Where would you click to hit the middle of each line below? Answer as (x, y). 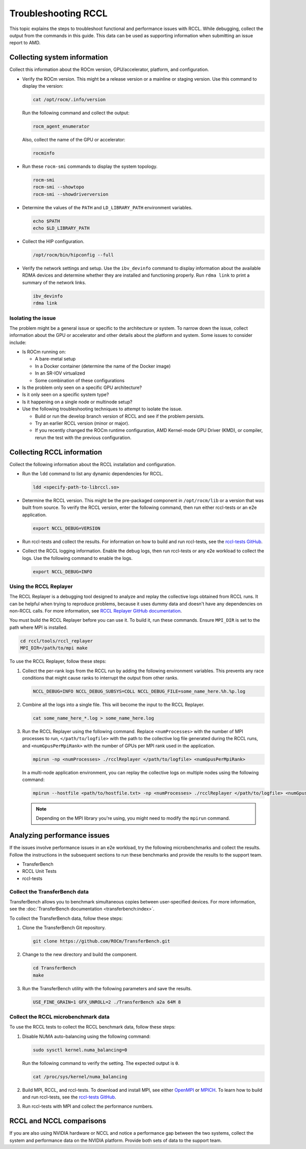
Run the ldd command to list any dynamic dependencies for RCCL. (93, 474)
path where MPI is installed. (39, 627)
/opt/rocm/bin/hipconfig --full (73, 255)
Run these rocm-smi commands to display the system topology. (90, 166)
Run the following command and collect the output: (76, 113)
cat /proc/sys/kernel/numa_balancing (80, 1077)
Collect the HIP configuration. (53, 241)
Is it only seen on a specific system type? (66, 395)
